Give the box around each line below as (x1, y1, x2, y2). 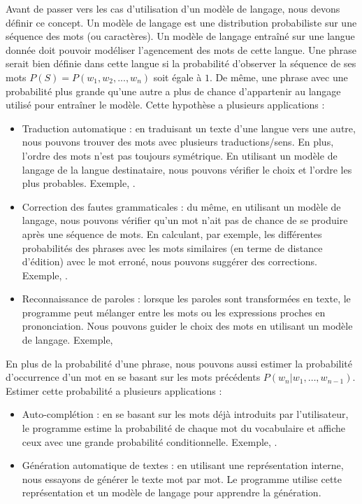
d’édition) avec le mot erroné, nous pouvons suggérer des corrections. (22, 254, 317, 269)
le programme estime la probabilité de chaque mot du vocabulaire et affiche (22, 421, 345, 435)
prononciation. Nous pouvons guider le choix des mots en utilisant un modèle (22, 318, 353, 333)
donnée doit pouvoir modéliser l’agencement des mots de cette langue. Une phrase (6, 42, 357, 57)
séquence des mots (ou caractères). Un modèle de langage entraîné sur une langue (6, 29, 355, 43)
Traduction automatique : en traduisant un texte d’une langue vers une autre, (22, 120, 356, 135)
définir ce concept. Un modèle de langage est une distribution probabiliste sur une (6, 15, 357, 29)
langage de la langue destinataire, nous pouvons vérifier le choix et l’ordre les (22, 162, 352, 176)
